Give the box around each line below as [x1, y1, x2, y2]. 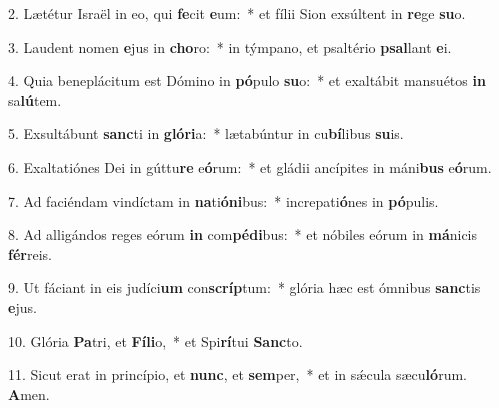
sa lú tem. [8, 89, 62, 110]
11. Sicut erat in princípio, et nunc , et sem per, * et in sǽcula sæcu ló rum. [8, 364, 467, 385]
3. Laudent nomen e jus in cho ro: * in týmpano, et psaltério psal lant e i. [8, 36, 452, 57]
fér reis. [8, 243, 52, 264]
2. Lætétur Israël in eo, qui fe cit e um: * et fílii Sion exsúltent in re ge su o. [8, 3, 466, 23]
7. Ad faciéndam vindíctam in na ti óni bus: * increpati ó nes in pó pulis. [8, 190, 439, 211]
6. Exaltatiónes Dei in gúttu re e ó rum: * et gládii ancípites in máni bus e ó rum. [8, 156, 492, 177]
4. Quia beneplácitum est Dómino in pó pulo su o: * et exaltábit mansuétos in [8, 70, 486, 91]
